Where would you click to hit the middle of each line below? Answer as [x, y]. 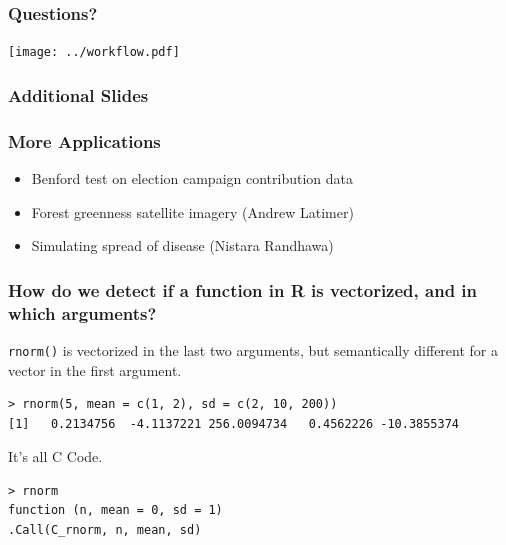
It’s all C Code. [55, 456]
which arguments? [82, 312]
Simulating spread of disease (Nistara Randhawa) [182, 245]
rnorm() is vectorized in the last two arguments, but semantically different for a [253, 349]
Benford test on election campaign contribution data [192, 177]
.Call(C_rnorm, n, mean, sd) [105, 530]
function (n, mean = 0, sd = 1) [115, 510]
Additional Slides [78, 94]
